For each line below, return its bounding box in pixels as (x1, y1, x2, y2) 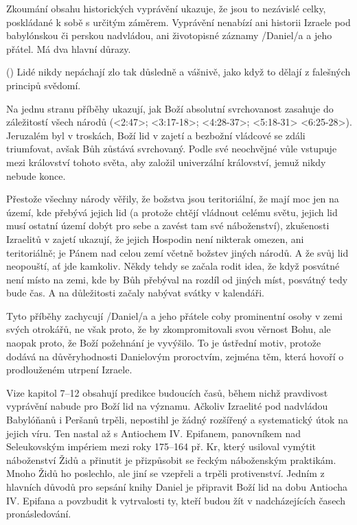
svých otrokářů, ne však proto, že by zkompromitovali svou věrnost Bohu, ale (6, 322, 331, 336)
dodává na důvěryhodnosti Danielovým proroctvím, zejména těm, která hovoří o (6, 349, 344, 363)
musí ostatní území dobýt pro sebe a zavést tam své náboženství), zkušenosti (6, 218, 330, 233)
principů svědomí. (6, 78, 81, 92)
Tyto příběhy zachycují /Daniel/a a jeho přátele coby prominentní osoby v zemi (6, 308, 343, 323)
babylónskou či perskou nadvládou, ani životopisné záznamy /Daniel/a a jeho (6, 28, 332, 43)
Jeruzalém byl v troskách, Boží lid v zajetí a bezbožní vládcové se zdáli (6, 128, 306, 142)
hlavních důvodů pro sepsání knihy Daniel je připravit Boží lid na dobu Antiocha (6, 480, 347, 493)
